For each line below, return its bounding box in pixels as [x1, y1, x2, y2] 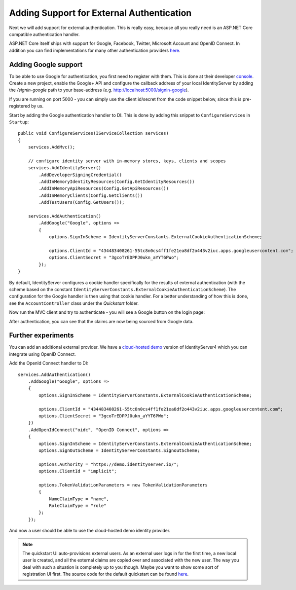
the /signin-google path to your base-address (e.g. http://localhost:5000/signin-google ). [9, 87, 189, 93]
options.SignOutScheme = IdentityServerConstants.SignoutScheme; [38, 447, 200, 453]
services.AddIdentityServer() [28, 165, 101, 171]
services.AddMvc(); [28, 145, 75, 150]
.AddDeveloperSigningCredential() [38, 172, 122, 178]
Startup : [9, 119, 29, 125]
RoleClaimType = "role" [49, 503, 107, 509]
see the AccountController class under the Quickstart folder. [9, 300, 139, 306]
